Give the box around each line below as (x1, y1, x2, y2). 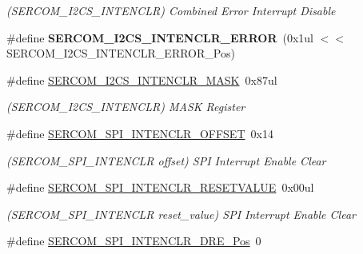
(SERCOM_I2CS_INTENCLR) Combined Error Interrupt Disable (6, 2, 336, 18)
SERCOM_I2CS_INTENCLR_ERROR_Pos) (6, 45, 235, 62)
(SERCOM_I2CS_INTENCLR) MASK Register (6, 98, 245, 115)
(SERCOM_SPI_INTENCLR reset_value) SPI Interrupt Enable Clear (6, 205, 356, 222)
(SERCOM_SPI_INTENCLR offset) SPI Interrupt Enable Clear (6, 152, 326, 169)
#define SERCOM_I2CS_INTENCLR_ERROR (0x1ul (6, 29, 314, 46)
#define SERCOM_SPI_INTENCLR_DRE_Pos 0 (6, 232, 261, 249)
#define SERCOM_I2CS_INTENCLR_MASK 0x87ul (6, 71, 277, 88)
